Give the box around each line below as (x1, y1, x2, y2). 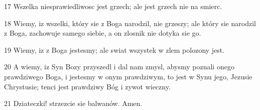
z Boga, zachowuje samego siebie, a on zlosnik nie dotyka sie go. (4, 28, 201, 38)
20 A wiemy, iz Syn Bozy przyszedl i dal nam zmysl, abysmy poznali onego (4, 61, 234, 72)
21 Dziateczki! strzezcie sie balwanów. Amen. (4, 98, 143, 108)
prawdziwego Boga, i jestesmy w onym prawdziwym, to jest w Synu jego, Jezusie (4, 71, 252, 81)
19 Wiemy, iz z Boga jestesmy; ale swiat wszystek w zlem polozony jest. (4, 44, 225, 55)
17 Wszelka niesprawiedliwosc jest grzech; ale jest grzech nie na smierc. (4, 1, 222, 11)
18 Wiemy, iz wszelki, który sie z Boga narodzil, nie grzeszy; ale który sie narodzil (4, 18, 256, 28)
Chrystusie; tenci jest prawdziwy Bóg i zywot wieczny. (4, 81, 171, 91)
